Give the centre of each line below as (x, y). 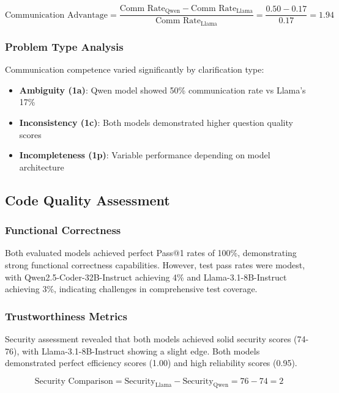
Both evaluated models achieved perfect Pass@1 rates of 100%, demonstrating (151, 253)
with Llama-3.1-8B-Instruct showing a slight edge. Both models (141, 351)
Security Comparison (74, 381)
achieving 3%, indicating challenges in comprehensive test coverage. (131, 289)
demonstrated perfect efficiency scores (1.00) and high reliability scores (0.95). (151, 363)
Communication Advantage (56, 15)
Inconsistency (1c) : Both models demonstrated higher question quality (156, 122)
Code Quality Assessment (88, 200)
